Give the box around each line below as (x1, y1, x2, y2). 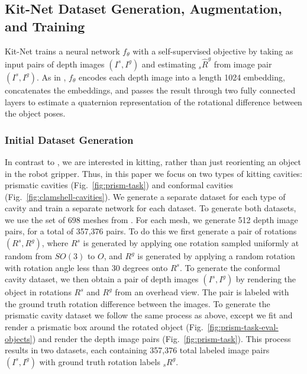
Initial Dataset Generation (5, 132, 134, 147)
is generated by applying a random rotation (137, 250, 295, 262)
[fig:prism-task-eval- (207, 321, 279, 333)
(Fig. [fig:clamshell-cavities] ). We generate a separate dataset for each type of (5, 190, 286, 202)
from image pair (214, 57, 272, 70)
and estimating (141, 57, 196, 70)
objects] (5, 332, 33, 344)
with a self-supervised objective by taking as (133, 44, 293, 57)
